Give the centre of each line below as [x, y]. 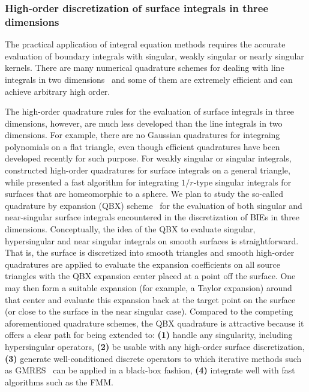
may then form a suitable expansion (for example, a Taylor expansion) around [148, 288]
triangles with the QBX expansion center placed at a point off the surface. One [150, 276]
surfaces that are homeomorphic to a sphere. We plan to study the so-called [144, 194]
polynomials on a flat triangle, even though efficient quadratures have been [142, 146]
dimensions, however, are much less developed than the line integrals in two [144, 123]
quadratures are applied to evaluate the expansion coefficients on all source [142, 264]
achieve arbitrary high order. [58, 91]
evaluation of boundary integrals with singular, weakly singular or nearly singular [154, 56]
